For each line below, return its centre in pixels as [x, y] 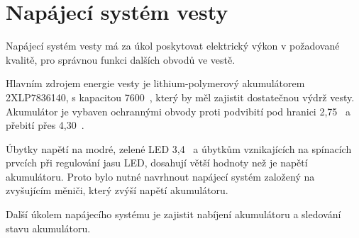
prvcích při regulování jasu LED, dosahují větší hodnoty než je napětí [157, 163]
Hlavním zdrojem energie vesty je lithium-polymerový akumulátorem [155, 83]
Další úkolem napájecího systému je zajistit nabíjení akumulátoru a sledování [173, 214]
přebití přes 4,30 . [45, 125]
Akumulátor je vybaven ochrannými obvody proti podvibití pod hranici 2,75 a [178, 111]
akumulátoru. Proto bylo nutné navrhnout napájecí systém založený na [160, 176]
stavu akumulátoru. [48, 228]
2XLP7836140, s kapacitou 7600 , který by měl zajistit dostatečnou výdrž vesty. [180, 97]
